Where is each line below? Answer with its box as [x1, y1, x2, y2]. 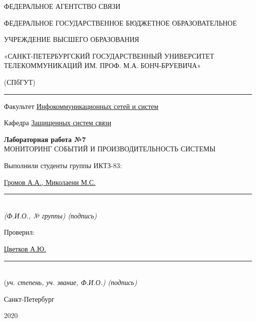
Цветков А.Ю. [4, 243, 46, 253]
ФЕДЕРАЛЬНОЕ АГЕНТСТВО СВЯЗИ [4, 1, 121, 11]
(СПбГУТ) [4, 76, 36, 87]
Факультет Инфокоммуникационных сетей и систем [4, 101, 159, 111]
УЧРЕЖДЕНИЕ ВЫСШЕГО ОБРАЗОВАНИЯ [4, 34, 139, 44]
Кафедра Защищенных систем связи [4, 117, 111, 128]
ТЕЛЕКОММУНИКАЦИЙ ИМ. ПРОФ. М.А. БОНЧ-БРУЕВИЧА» [4, 60, 201, 71]
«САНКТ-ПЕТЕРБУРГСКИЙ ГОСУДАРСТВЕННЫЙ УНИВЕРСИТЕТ [4, 50, 214, 61]
